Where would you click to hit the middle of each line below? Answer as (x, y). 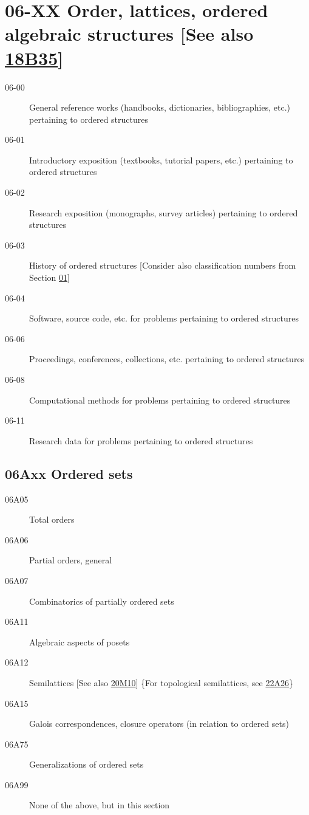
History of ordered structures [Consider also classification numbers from (163, 265)
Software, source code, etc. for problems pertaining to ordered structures (164, 318)
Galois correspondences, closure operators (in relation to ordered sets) (159, 724)
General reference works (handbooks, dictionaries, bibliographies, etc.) (160, 107)
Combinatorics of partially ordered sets (102, 601)
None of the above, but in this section (100, 805)
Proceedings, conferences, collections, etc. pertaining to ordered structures (167, 359)
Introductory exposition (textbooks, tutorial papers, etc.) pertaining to (161, 160)
